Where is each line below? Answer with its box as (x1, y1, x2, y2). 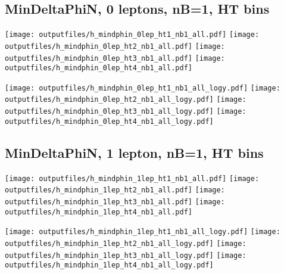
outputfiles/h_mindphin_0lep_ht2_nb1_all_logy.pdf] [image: (5, 95, 246, 104)
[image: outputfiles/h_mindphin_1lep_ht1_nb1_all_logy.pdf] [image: (5, 228, 280, 236)
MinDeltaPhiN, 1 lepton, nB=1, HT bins (5, 143, 264, 161)
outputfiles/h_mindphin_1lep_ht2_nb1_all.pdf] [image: (5, 186, 225, 195)
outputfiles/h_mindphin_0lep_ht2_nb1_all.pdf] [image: (5, 42, 225, 51)
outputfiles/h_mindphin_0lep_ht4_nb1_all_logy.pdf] (5, 117, 214, 126)
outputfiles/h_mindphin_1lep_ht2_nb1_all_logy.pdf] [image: (5, 239, 246, 248)
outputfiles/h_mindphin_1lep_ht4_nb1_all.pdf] (5, 207, 192, 216)
